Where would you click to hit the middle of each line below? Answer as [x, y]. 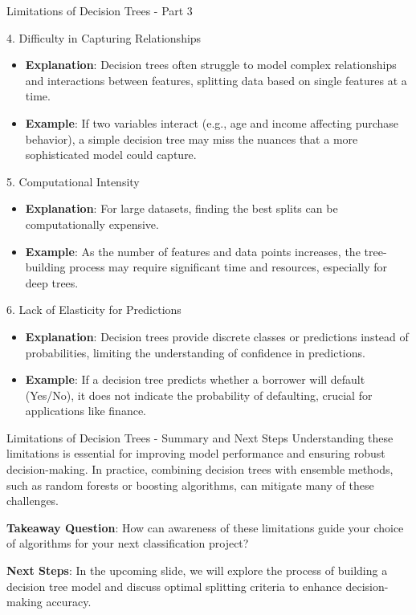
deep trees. [52, 282]
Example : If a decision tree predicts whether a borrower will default [195, 379]
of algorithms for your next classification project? [128, 543]
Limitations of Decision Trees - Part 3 [100, 10]
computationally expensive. [92, 224]
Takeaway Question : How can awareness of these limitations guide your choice [205, 527]
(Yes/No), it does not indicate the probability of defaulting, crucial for [199, 395]
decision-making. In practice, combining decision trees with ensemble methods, [200, 469]
